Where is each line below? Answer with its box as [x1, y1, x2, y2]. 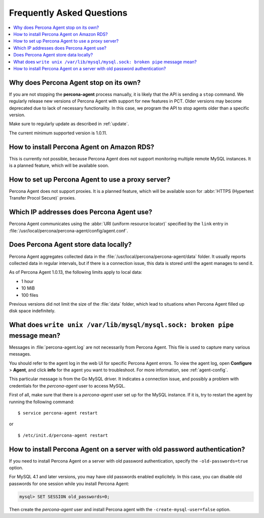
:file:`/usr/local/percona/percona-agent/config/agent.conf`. [9, 228, 128, 233]
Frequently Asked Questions [9, 7, 128, 18]
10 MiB [21, 285, 35, 291]
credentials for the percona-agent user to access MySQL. [9, 383, 126, 388]
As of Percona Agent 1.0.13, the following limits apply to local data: [9, 269, 142, 275]
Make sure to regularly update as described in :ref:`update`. [9, 121, 129, 127]
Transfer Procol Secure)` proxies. [9, 195, 76, 201]
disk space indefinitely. [9, 308, 56, 314]
